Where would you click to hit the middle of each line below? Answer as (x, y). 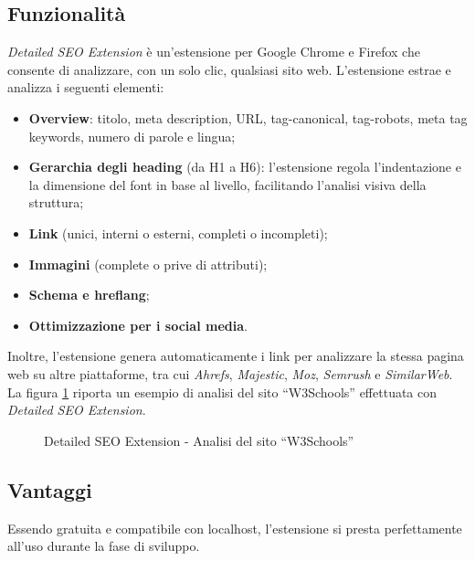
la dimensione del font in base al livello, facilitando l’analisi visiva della (227, 184)
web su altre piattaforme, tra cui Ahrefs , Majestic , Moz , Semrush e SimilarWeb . (230, 373)
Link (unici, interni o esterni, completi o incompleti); (178, 233)
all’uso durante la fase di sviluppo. (104, 546)
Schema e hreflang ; (89, 295)
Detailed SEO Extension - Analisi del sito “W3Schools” (199, 440)
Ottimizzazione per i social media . (138, 325)
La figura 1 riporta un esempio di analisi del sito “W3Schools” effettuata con (222, 392)
